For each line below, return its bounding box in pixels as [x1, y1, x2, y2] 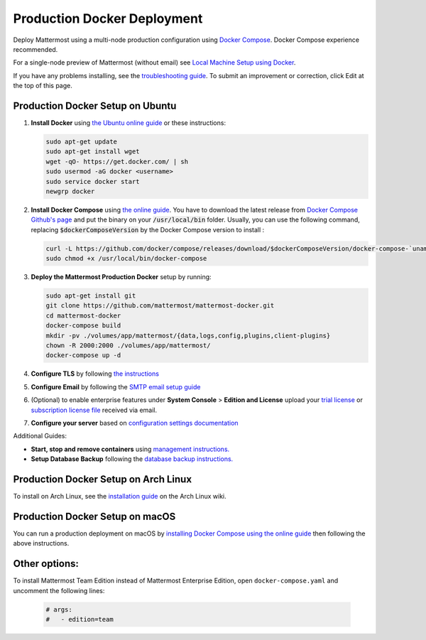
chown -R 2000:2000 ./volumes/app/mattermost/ [45, 342, 211, 349]
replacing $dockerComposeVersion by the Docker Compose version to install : [31, 225, 265, 234]
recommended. [13, 45, 58, 53]
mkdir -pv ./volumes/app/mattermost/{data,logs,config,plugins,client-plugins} [45, 331, 331, 340]
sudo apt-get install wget [45, 148, 140, 156]
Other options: [13, 558, 80, 570]
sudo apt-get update [45, 138, 117, 146]
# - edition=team [45, 615, 114, 623]
